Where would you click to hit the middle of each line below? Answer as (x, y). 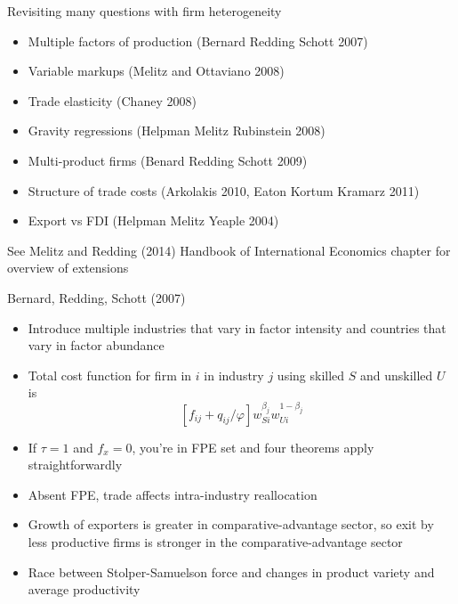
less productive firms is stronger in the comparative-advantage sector (215, 542)
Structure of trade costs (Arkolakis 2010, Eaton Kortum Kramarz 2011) (224, 190)
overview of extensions (68, 268)
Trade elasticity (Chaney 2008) (112, 100)
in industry (234, 375)
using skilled (311, 375)
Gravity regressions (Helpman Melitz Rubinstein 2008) (177, 131)
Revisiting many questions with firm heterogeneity (145, 11)
